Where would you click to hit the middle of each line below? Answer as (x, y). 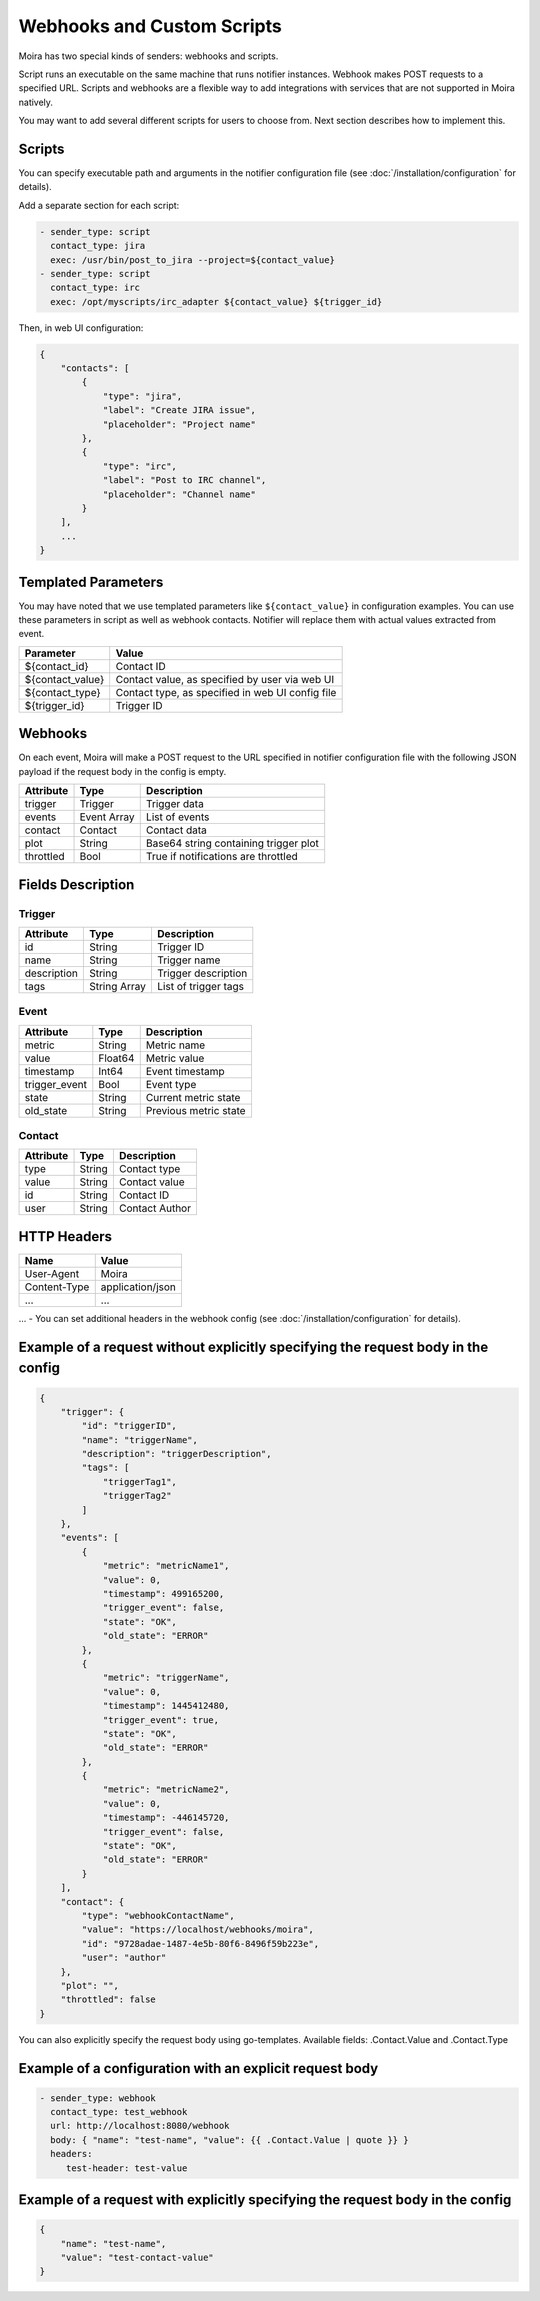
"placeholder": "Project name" (179, 424)
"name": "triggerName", (140, 1439)
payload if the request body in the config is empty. (122, 771)
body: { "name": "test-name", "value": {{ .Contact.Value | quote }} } (229, 2139)
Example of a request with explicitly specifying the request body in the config (265, 2200)
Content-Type (57, 1287)
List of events (177, 817)
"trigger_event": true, (161, 1719)
